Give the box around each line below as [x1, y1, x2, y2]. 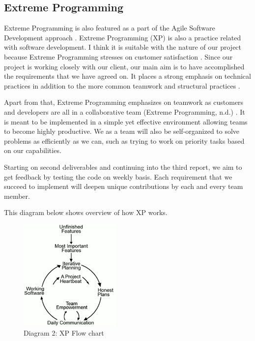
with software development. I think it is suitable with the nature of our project [4, 42, 242, 52]
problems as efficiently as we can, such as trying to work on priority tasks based [4, 135, 245, 146]
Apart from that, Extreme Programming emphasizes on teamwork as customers [4, 97, 244, 107]
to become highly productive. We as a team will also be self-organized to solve [4, 126, 240, 136]
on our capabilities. [4, 145, 61, 155]
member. [4, 190, 30, 201]
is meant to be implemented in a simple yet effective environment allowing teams [4, 116, 248, 126]
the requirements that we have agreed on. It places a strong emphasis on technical [4, 71, 251, 81]
